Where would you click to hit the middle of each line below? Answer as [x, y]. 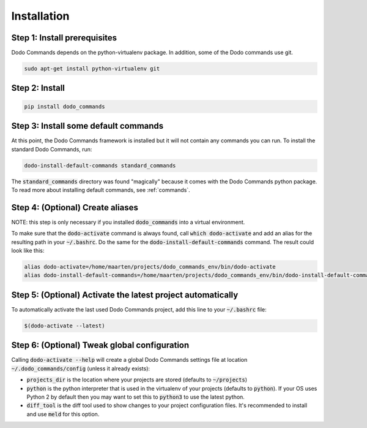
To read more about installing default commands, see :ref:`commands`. [101, 189]
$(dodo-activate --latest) [65, 326]
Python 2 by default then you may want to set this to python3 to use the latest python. [135, 397]
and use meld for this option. [63, 414]
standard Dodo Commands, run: [52, 149]
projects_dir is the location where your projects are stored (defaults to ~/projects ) [137, 380]
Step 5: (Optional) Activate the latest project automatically [125, 295]
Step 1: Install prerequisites [64, 38]
